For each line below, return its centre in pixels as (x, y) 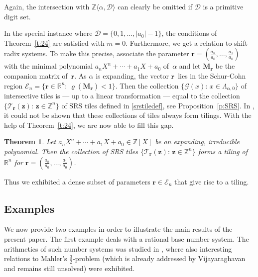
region (13, 85)
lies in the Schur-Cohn (212, 75)
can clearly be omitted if (155, 6)
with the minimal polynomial (49, 66)
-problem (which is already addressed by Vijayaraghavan (159, 258)
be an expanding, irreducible (197, 141)
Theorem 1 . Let (30, 141)
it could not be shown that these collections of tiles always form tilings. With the (128, 115)
